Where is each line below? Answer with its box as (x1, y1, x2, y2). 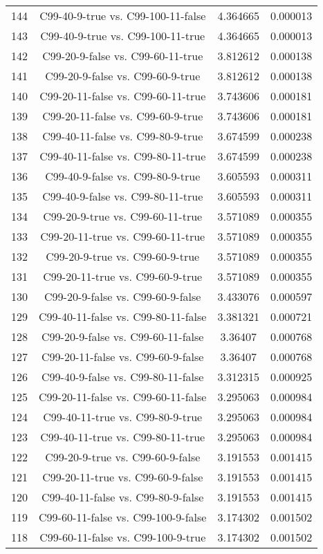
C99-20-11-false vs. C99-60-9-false (41, 349, 204, 364)
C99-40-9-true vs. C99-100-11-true (40, 28, 205, 44)
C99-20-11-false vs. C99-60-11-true (39, 88, 206, 104)
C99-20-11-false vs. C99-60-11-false (39, 389, 207, 405)
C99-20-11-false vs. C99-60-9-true (42, 108, 203, 124)
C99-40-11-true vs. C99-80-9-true (43, 409, 203, 425)
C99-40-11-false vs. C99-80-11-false (39, 308, 207, 324)
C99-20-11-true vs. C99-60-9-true (43, 268, 203, 284)
